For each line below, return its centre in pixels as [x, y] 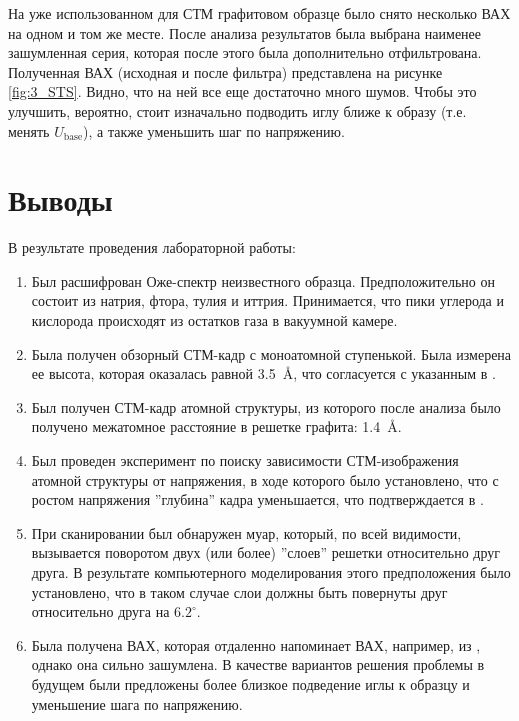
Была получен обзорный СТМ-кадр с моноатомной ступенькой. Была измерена [271, 353]
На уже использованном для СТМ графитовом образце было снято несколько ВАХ [259, 13]
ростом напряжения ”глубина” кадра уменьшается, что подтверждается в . [257, 499]
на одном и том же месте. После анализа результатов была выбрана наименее [245, 32]
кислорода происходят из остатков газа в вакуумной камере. [214, 320]
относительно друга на [100, 611]
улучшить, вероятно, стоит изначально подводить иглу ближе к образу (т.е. [237, 110]
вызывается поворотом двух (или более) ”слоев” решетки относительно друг [266, 552]
